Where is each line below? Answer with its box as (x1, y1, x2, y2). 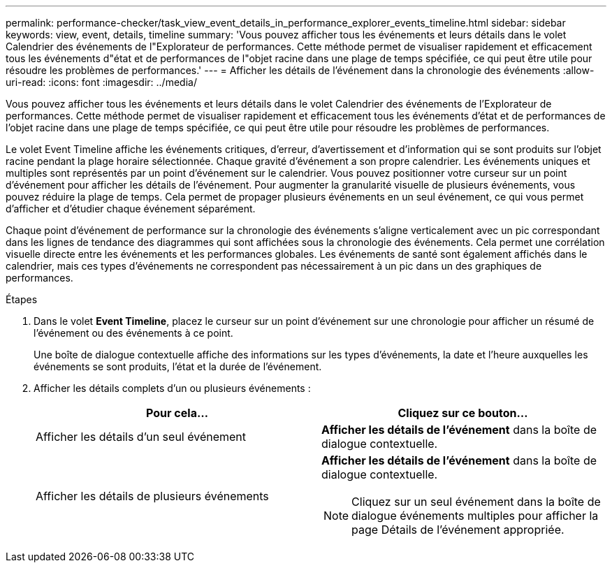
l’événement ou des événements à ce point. (34, 327, 233, 339)
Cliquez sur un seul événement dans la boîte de (351, 495, 601, 509)
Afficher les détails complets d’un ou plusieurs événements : (34, 382, 311, 394)
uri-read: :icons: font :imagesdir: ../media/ (6, 76, 197, 88)
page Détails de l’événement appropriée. (351, 523, 564, 537)
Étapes (6, 293, 38, 305)
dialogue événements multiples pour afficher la (351, 509, 599, 523)
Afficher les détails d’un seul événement (36, 430, 247, 444)
